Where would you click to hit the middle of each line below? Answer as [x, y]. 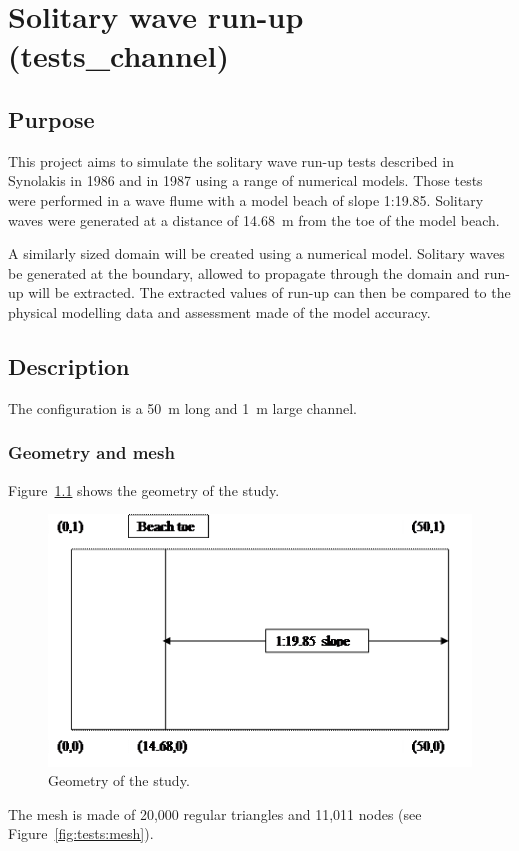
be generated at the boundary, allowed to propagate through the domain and [244, 272]
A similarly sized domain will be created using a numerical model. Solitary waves [256, 253]
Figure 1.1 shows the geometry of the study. [144, 489]
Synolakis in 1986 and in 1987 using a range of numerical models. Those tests [245, 180]
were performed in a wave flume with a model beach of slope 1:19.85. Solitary [246, 199]
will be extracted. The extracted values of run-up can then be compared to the [269, 292]
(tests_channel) [119, 55]
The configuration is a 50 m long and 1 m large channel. [182, 407]
